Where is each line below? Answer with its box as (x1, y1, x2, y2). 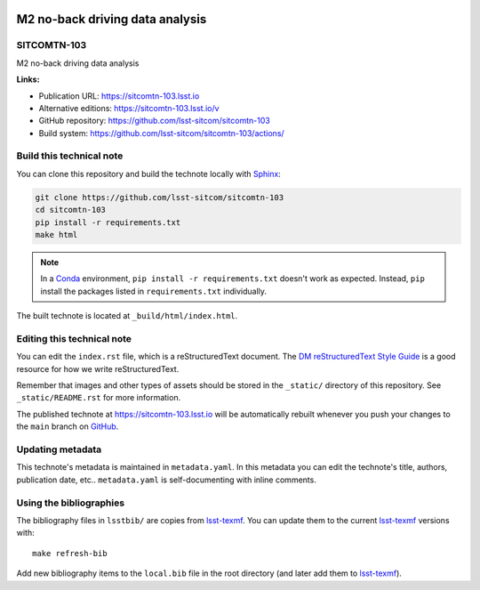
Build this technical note (16, 150, 124, 162)
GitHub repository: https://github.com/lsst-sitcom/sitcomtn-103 (38, 116, 270, 126)
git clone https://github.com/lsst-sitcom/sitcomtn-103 (35, 192, 284, 202)
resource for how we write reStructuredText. (16, 363, 180, 374)
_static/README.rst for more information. (16, 392, 181, 403)
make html (35, 230, 78, 240)
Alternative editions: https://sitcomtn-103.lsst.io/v (38, 102, 220, 113)
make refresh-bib (32, 548, 108, 558)
